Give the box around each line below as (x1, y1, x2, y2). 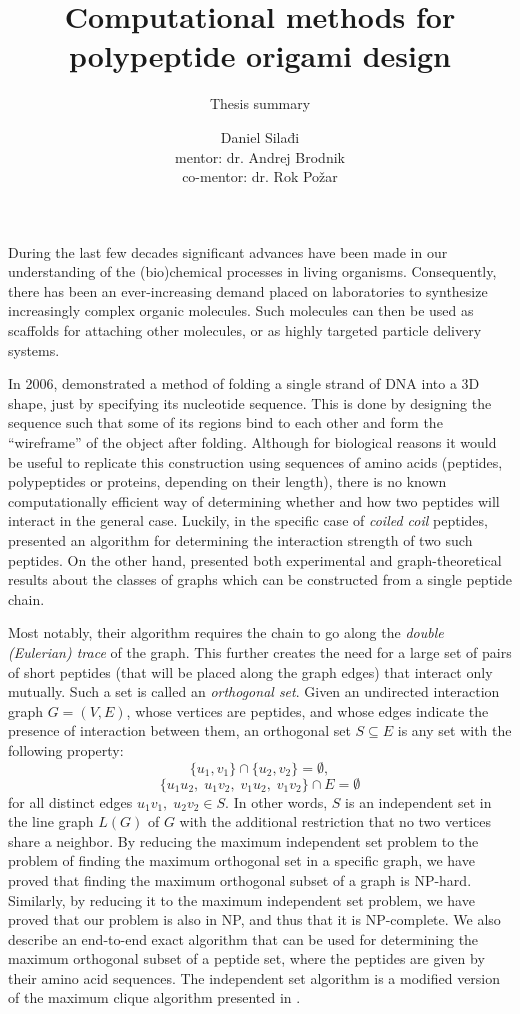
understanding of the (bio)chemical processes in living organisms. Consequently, (8, 261, 497, 282)
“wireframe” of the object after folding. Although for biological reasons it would (8, 432, 497, 453)
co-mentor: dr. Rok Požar (182, 166, 338, 187)
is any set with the (397, 720, 512, 741)
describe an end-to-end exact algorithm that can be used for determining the (8, 928, 479, 949)
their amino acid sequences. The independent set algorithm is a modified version (8, 967, 501, 988)
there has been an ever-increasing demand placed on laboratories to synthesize (8, 280, 488, 301)
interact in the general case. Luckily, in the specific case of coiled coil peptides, (8, 510, 488, 531)
